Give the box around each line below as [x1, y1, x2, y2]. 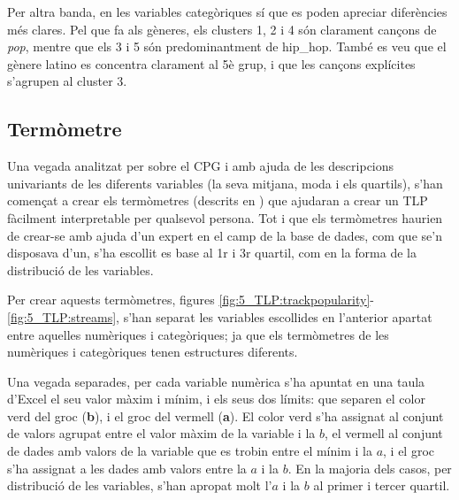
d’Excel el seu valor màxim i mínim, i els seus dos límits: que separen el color [7, 389, 425, 408]
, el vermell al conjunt [324, 424, 443, 442]
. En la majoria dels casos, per [287, 458, 452, 477]
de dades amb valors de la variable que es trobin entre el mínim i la [7, 442, 372, 460]
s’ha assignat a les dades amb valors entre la [7, 458, 247, 477]
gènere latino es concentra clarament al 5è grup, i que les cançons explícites [7, 54, 416, 73]
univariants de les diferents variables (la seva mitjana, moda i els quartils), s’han [7, 173, 443, 192]
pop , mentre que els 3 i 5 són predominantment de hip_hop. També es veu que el [7, 37, 447, 56]
